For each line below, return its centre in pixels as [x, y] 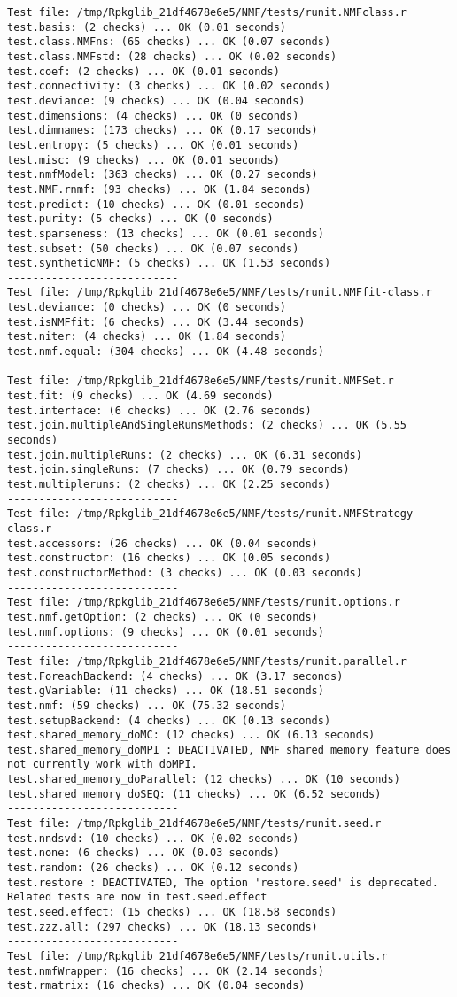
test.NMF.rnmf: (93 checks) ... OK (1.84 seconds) [159, 189]
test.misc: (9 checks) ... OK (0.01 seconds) [143, 160]
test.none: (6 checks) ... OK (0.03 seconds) [143, 853]
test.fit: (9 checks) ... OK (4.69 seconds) [140, 396]
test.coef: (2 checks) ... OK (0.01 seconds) [143, 71]
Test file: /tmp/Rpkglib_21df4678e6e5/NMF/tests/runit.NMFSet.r [201, 381]
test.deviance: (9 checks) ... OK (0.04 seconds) [156, 100]
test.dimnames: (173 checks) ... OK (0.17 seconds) [163, 131]
